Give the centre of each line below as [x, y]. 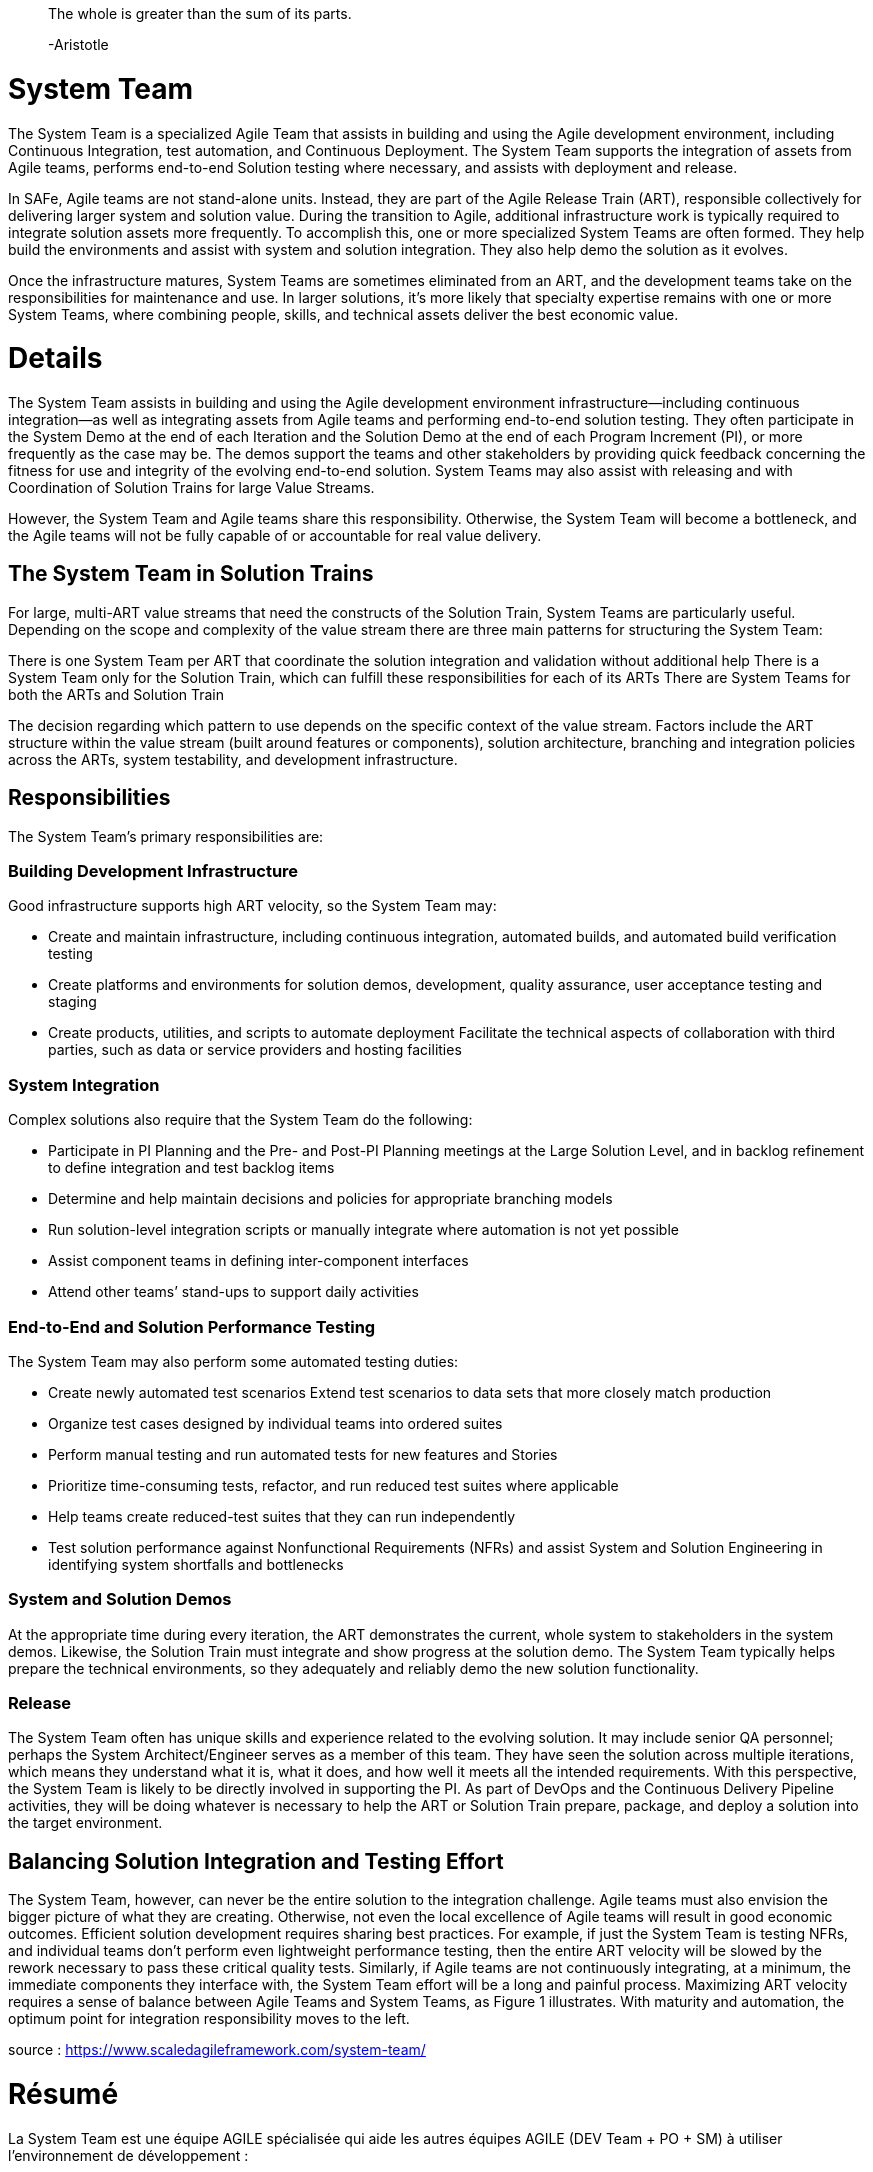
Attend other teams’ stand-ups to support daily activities [233, 1292]
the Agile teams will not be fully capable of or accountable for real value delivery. [275, 535]
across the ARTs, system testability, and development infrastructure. [233, 759]
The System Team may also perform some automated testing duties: [233, 1361]
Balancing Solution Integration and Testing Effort [256, 1861]
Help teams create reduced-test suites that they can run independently [282, 1516]
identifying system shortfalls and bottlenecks [196, 1564]
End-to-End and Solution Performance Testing [192, 1326]
